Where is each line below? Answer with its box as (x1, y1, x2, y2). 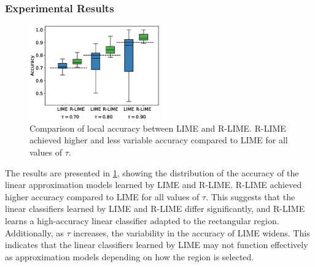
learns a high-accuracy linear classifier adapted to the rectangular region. (5, 214, 279, 227)
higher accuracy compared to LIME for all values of (5, 190, 200, 203)
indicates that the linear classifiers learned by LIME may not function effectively (5, 238, 308, 251)
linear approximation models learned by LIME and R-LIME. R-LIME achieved (5, 178, 302, 191)
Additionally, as (5, 226, 64, 239)
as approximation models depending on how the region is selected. (5, 250, 254, 263)
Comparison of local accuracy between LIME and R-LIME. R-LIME (29, 121, 286, 134)
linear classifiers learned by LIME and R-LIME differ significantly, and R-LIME (5, 202, 305, 215)
